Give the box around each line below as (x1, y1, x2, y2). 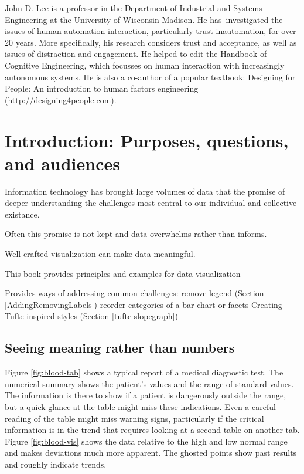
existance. (5, 208, 40, 220)
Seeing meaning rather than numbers (5, 338, 235, 357)
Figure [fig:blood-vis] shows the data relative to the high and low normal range (5, 435, 288, 447)
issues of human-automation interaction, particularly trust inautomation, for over (5, 25, 296, 37)
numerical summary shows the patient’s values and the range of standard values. (5, 377, 294, 390)
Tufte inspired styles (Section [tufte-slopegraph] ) (5, 310, 178, 322)
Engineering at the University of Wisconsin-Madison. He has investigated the (5, 13, 283, 25)
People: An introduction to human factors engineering (5, 82, 199, 94)
